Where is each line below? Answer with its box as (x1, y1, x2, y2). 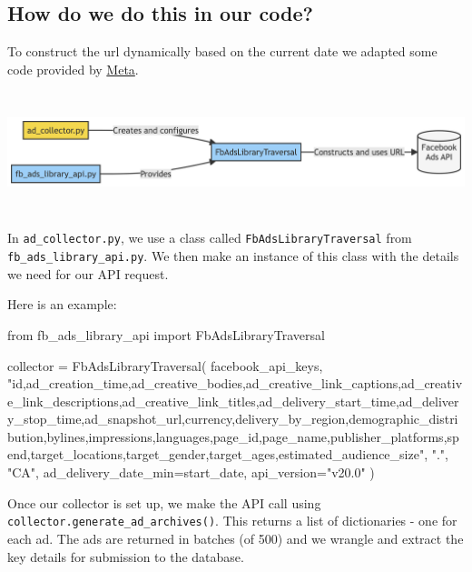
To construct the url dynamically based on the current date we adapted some (7, 42, 438, 61)
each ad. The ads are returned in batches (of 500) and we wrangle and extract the (7, 528, 464, 547)
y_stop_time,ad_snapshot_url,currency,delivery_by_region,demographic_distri (7, 409, 458, 428)
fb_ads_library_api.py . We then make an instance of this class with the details (7, 246, 459, 266)
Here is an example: (7, 295, 117, 314)
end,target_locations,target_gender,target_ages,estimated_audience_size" (7, 445, 425, 464)
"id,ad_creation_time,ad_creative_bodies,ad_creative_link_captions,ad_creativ (7, 374, 463, 393)
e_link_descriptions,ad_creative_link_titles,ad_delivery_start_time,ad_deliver (7, 391, 459, 410)
